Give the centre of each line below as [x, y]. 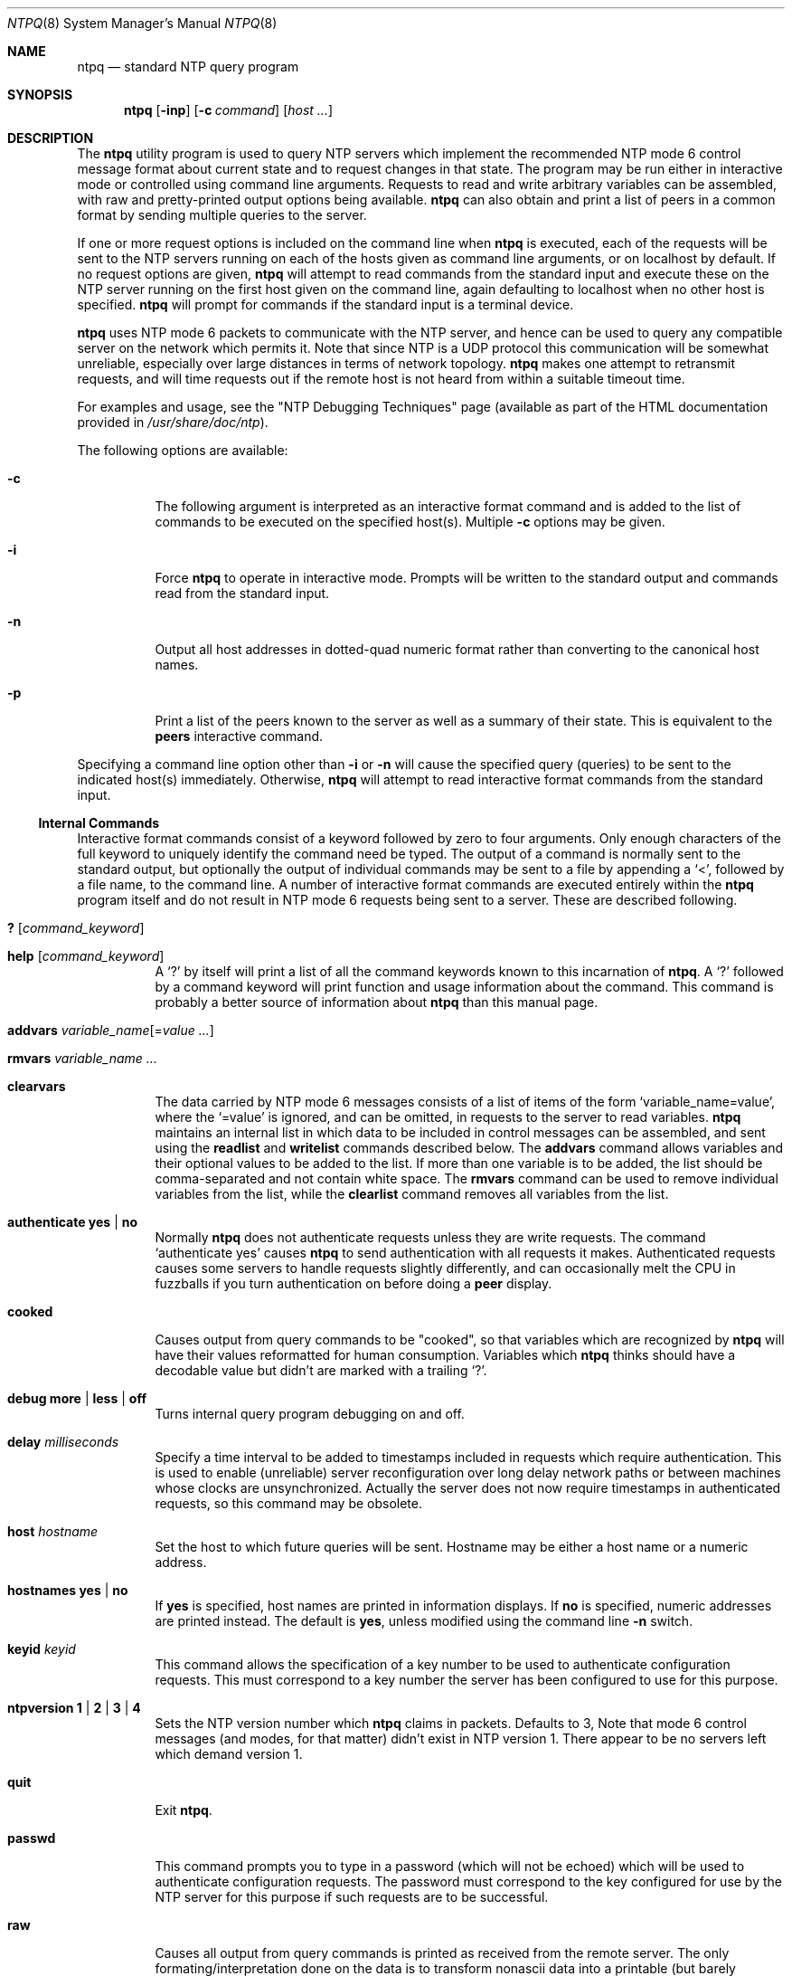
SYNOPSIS [40, 95]
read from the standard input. [242, 593]
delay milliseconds [63, 1442]
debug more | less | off [77, 1398]
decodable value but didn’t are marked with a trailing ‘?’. [321, 1370]
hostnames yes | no [68, 1590]
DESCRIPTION [51, 138]
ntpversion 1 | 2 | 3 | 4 [74, 1708]
